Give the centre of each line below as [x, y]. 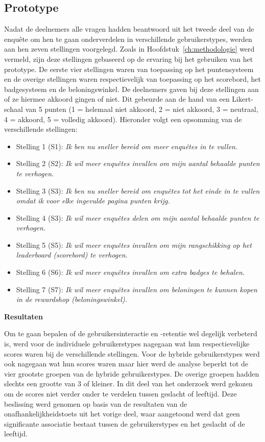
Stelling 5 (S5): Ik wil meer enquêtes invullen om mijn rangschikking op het [134, 245]
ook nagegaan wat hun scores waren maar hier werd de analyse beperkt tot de [126, 364]
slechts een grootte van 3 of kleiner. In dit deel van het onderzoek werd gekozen [128, 383]
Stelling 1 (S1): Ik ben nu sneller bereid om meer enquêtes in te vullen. [127, 146]
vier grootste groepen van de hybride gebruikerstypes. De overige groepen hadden [132, 373]
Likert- [243, 99]
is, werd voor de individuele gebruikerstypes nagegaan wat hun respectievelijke [127, 344]
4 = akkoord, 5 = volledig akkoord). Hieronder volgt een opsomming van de [123, 119]
